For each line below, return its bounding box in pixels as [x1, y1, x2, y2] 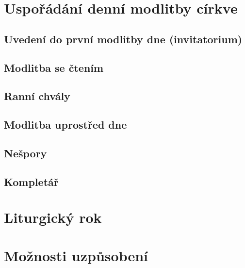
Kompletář [4, 174, 59, 189]
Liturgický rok [4, 207, 102, 227]
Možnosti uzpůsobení [4, 245, 148, 265]
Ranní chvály [4, 88, 70, 103]
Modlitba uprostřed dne [4, 117, 127, 132]
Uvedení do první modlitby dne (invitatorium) [4, 31, 243, 46]
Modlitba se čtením [4, 60, 104, 75]
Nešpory [4, 145, 47, 160]
